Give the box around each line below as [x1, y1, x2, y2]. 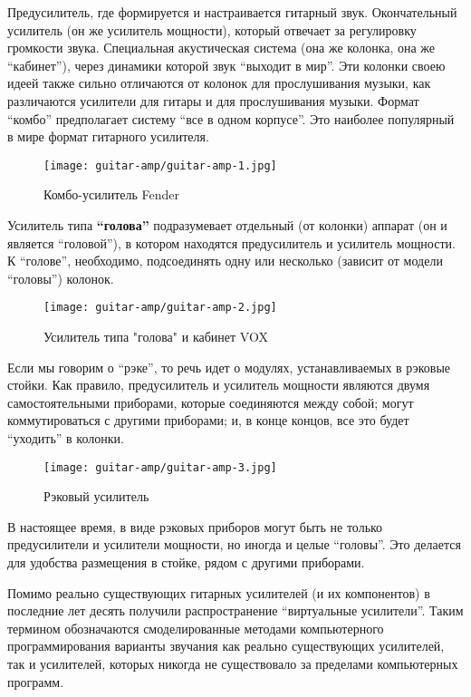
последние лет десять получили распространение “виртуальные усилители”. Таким [7, 601, 464, 620]
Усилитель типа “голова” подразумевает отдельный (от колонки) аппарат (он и [7, 216, 447, 234]
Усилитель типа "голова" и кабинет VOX [43, 327, 268, 346]
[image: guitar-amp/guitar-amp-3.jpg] [43, 460, 277, 474]
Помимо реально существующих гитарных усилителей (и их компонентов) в [7, 583, 430, 602]
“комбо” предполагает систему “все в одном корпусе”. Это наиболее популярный [7, 109, 455, 128]
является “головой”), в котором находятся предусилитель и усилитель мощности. [7, 233, 456, 252]
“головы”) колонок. [7, 268, 114, 287]
